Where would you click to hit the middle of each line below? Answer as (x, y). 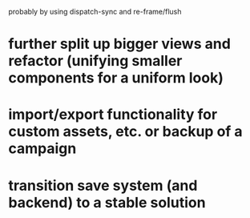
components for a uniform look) (116, 78)
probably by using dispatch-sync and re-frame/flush (95, 12)
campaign (42, 149)
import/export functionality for (113, 115)
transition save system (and (103, 186)
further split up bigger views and (119, 44)
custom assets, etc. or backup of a (125, 132)
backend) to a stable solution (107, 202)
